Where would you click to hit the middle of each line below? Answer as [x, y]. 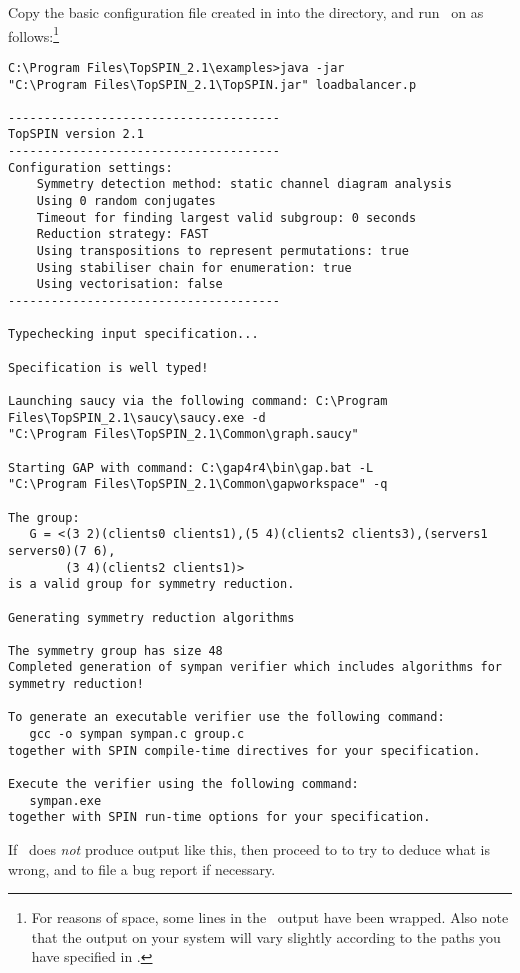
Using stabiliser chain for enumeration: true [194, 267]
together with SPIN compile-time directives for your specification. [244, 750]
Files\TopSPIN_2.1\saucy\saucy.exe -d [137, 417]
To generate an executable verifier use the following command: [226, 717]
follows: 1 [34, 34]
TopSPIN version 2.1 [76, 134]
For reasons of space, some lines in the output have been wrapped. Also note [270, 917]
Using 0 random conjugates [126, 201]
